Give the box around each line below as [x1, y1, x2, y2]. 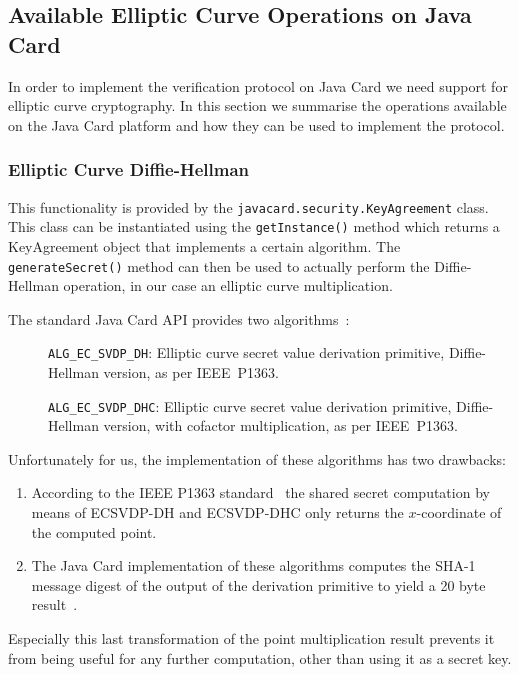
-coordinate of [416, 502, 502, 523]
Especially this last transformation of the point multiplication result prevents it [8, 628, 495, 648]
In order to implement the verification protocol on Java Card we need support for [8, 75, 508, 96]
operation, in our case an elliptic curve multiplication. [63, 275, 393, 296]
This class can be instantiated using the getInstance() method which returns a [8, 216, 500, 237]
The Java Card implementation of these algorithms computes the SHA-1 [31, 555, 476, 576]
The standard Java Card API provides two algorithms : [8, 308, 350, 329]
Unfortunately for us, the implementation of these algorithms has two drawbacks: [8, 448, 506, 469]
